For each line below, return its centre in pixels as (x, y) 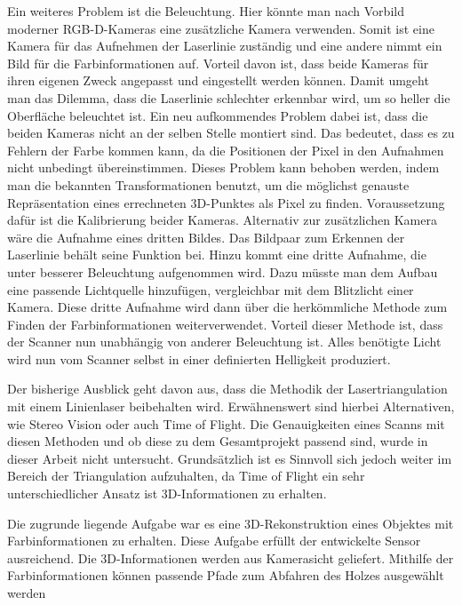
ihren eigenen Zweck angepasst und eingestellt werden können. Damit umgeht (218, 80)
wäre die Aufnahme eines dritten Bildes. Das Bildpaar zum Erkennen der (206, 237)
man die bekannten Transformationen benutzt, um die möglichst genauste (208, 184)
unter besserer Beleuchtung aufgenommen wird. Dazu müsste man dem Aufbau (223, 271)
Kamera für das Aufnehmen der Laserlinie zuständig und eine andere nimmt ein (225, 46)
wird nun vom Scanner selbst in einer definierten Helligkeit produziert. (199, 358)
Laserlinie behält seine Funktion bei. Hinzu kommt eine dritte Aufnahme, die (217, 255)
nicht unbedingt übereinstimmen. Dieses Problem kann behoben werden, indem (223, 167)
